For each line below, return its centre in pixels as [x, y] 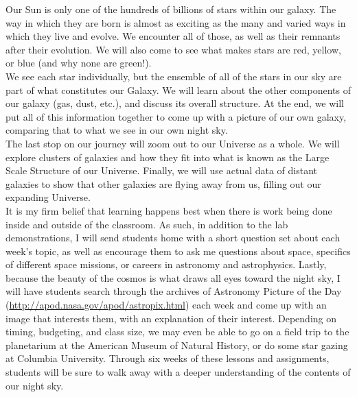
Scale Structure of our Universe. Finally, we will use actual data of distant [162, 170]
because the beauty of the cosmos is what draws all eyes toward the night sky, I [173, 277]
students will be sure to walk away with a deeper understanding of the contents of [178, 372]
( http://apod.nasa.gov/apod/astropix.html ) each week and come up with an [166, 305]
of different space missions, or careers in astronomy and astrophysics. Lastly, [166, 264]
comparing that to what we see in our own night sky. [117, 130]
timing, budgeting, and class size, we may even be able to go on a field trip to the [177, 332]
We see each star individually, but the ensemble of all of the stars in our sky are [174, 76]
